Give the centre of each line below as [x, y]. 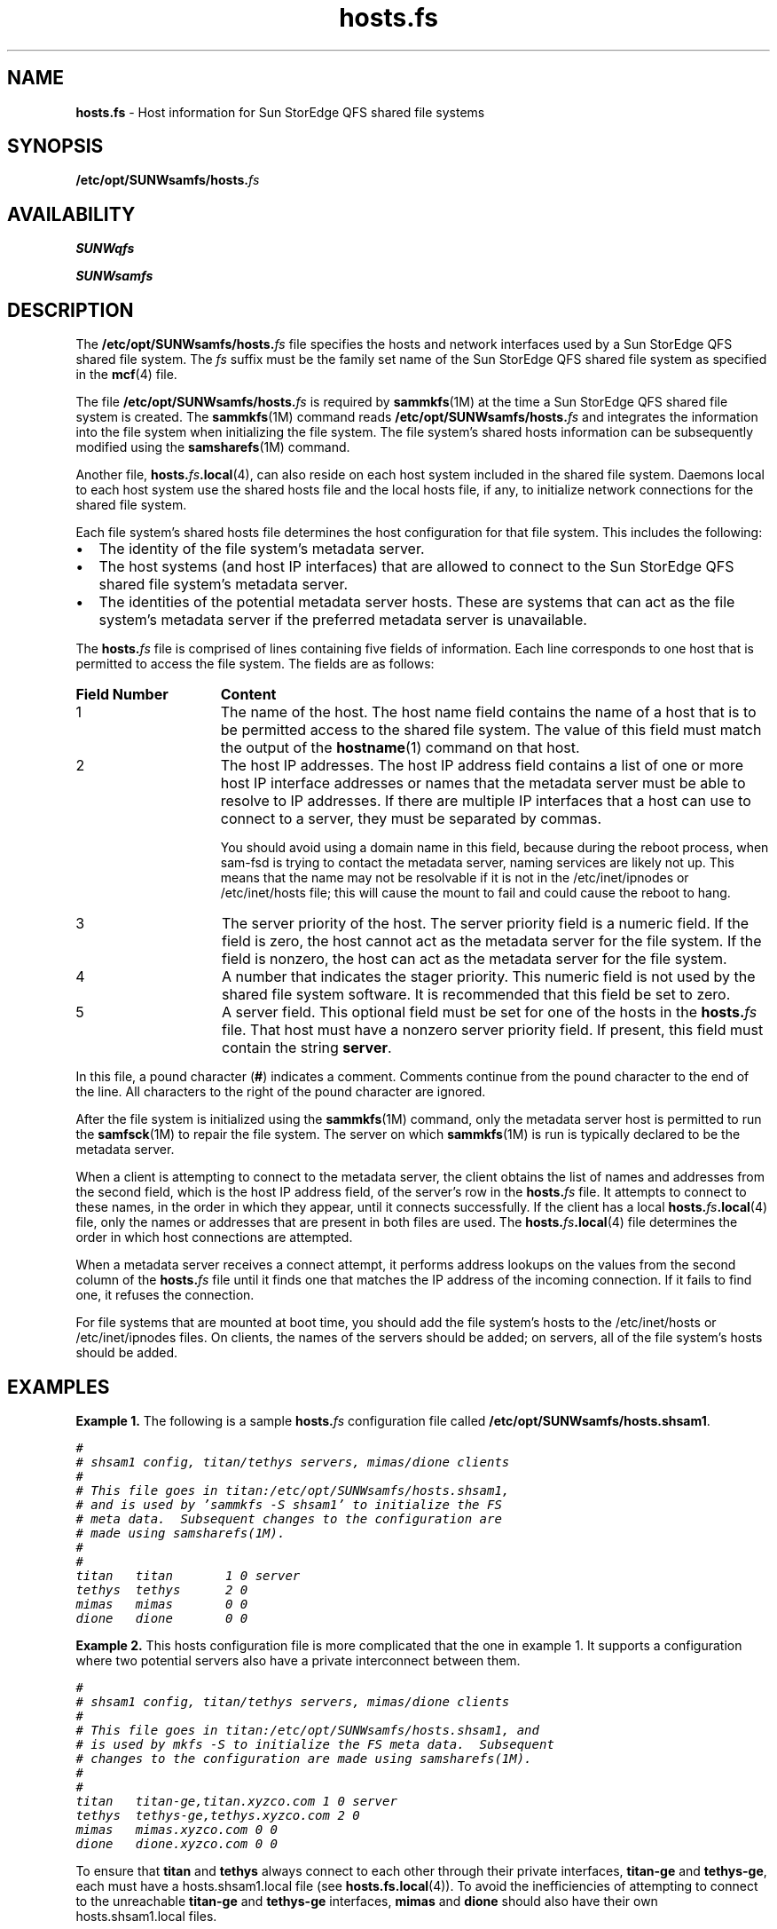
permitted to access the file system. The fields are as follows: [255, 664]
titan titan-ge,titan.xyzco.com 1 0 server [236, 1801]
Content [248, 695]
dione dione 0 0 [162, 1618]
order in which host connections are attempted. [214, 1237]
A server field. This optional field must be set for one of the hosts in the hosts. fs [489, 1012]
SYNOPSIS [55, 146]
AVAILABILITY [71, 214]
